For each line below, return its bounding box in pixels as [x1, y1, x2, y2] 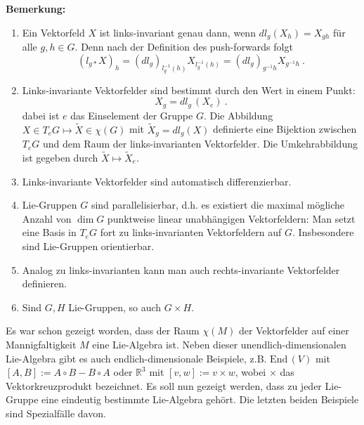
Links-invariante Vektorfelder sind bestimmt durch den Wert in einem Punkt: [22, 82, 356, 97]
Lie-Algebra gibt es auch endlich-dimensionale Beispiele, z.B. [6, 351, 267, 365]
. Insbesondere [292, 225, 354, 240]
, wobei [235, 365, 266, 379]
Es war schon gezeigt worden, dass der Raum [6, 323, 200, 338]
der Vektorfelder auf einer [238, 323, 349, 338]
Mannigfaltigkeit [6, 336, 77, 351]
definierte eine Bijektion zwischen [213, 122, 357, 136]
